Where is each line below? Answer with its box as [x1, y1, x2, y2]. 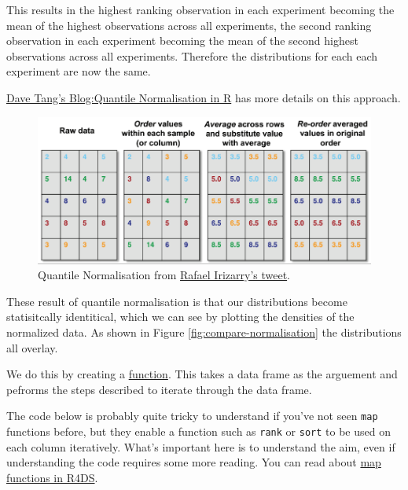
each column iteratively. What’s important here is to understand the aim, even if [6, 438, 395, 455]
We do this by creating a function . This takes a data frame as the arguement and [6, 366, 398, 382]
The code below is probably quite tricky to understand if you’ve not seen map [6, 407, 378, 424]
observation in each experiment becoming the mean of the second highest [6, 32, 358, 49]
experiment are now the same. [6, 63, 151, 79]
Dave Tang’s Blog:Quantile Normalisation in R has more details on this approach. [6, 89, 401, 105]
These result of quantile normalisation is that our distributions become [6, 293, 347, 309]
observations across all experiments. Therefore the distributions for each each [6, 47, 378, 64]
